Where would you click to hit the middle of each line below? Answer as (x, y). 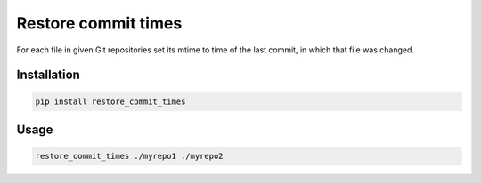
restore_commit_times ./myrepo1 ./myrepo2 (129, 156)
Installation (48, 75)
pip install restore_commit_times (110, 101)
